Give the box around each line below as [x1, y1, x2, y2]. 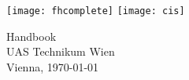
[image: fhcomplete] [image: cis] [6, 5, 185, 16]
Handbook [6, 27, 57, 44]
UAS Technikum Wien [6, 43, 115, 60]
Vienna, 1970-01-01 [6, 58, 99, 75]
